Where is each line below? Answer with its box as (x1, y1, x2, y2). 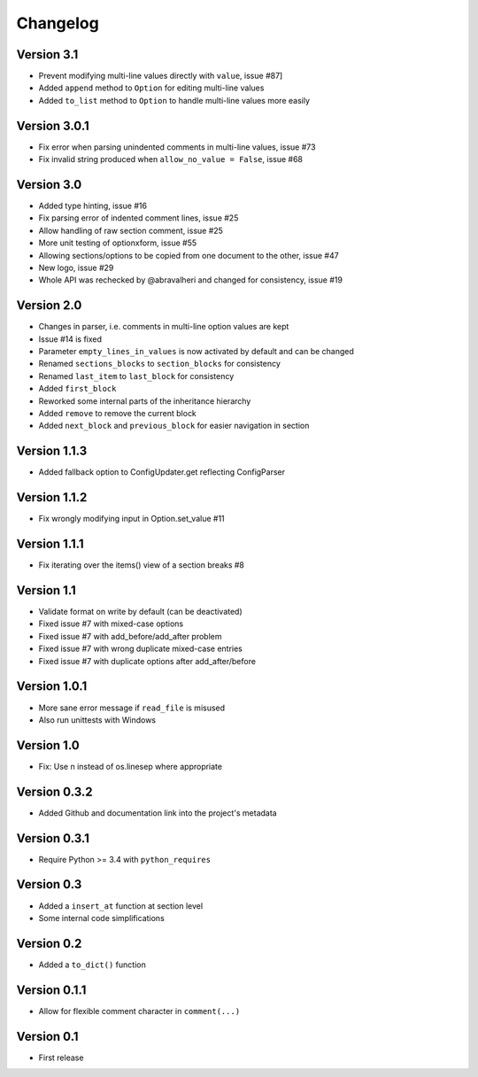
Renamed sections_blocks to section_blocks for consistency (38, 359, 281, 369)
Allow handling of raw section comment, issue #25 (38, 225, 223, 236)
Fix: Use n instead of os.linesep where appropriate (38, 761, 223, 771)
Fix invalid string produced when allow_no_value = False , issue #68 (38, 154, 304, 165)
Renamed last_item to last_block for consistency (38, 370, 235, 381)
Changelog (16, 13, 99, 33)
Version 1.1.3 (16, 444, 88, 459)
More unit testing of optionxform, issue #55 (38, 237, 197, 248)
